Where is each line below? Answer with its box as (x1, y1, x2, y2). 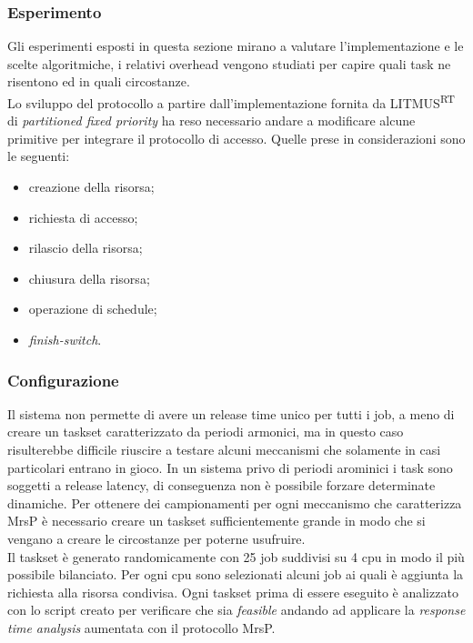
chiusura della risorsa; (28, 268, 150, 287)
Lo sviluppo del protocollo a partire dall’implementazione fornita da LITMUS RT (7, 91, 455, 112)
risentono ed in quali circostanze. (7, 72, 190, 91)
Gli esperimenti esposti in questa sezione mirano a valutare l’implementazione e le (7, 36, 464, 55)
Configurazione (7, 368, 119, 391)
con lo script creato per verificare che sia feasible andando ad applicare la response (7, 600, 466, 619)
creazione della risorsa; (28, 177, 155, 196)
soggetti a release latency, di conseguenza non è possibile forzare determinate (7, 476, 436, 495)
